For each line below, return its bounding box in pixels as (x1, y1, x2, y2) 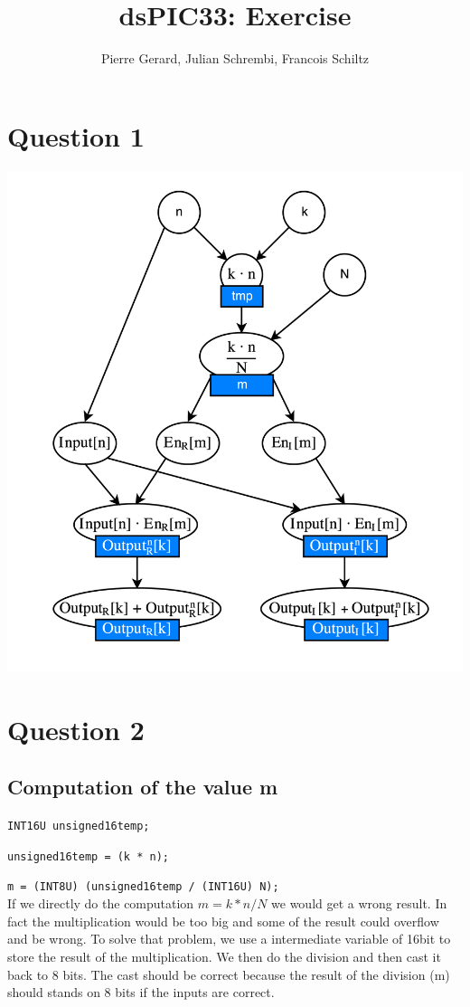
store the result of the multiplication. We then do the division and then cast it (7, 946, 441, 965)
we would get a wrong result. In (271, 894, 447, 913)
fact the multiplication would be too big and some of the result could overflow (7, 911, 439, 930)
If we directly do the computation (7, 894, 194, 913)
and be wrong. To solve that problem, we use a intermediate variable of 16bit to (7, 929, 451, 948)
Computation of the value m (7, 773, 278, 801)
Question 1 (7, 117, 145, 154)
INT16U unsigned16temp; (7, 820, 150, 833)
